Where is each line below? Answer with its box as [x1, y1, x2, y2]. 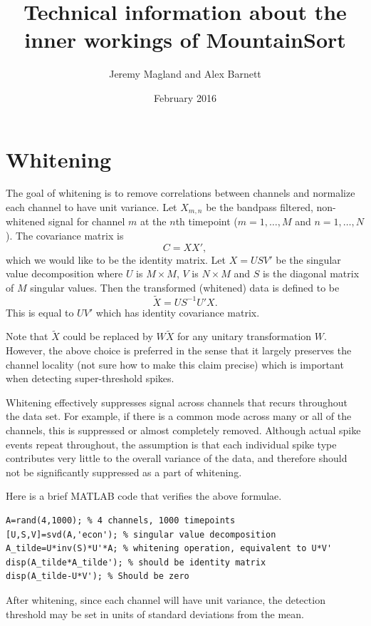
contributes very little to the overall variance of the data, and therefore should [6, 451, 348, 466]
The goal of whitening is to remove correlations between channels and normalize [6, 185, 355, 200]
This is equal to [6, 304, 74, 319]
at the [140, 214, 167, 229]
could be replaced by [63, 329, 153, 344]
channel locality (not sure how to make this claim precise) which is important [6, 356, 344, 371]
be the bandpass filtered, [206, 200, 313, 215]
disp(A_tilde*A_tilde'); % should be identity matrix [6, 557, 266, 568]
